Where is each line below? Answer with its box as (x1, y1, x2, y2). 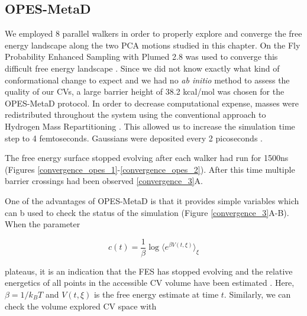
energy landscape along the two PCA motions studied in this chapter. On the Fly (5, 38, 300, 51)
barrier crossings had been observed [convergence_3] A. (5, 175, 203, 187)
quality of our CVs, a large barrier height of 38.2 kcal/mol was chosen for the (5, 85, 285, 98)
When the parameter (5, 218, 80, 230)
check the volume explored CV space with (5, 299, 157, 312)
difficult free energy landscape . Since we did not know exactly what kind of (5, 62, 280, 74)
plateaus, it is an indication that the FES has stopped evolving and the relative (5, 265, 293, 277)
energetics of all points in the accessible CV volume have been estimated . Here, (5, 276, 295, 289)
